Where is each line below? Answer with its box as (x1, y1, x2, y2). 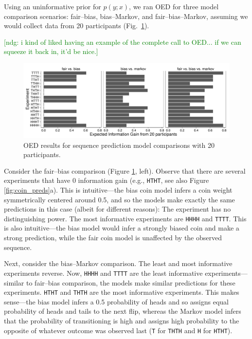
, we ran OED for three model (129, 1, 219, 11)
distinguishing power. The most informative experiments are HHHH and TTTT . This (4, 213, 247, 223)
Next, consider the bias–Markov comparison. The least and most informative (4, 258, 233, 268)
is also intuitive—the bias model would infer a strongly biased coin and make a (4, 223, 239, 233)
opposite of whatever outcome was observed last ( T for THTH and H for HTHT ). (4, 325, 233, 335)
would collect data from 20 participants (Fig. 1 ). (4, 20, 149, 31)
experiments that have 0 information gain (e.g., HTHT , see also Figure (4, 175, 209, 185)
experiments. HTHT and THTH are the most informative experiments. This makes (4, 287, 239, 297)
